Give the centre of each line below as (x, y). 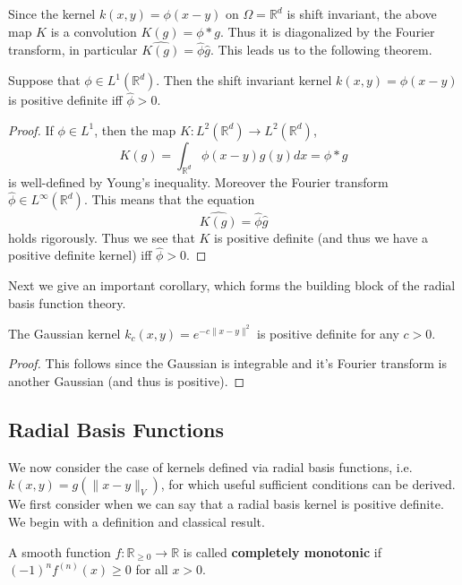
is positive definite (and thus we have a (321, 237)
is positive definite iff (65, 100)
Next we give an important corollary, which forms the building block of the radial (232, 285)
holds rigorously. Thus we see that (102, 237)
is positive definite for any (328, 333)
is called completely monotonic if (282, 551)
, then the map (135, 129)
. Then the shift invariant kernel (244, 80)
